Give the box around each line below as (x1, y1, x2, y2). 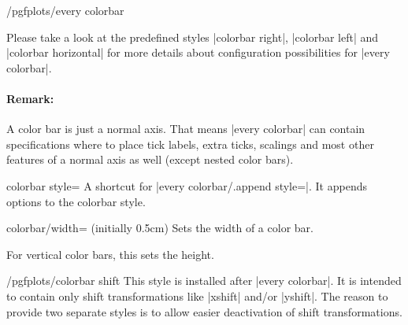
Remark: (6, 90, 54, 106)
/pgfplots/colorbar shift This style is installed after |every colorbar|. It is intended (6, 272, 402, 289)
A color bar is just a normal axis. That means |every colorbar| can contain (6, 120, 365, 137)
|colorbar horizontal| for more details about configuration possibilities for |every (6, 44, 390, 61)
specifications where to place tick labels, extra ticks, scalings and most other (6, 135, 374, 152)
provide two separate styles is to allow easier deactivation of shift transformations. (6, 303, 402, 319)
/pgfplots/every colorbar (6, 2, 124, 18)
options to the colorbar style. (6, 193, 146, 209)
